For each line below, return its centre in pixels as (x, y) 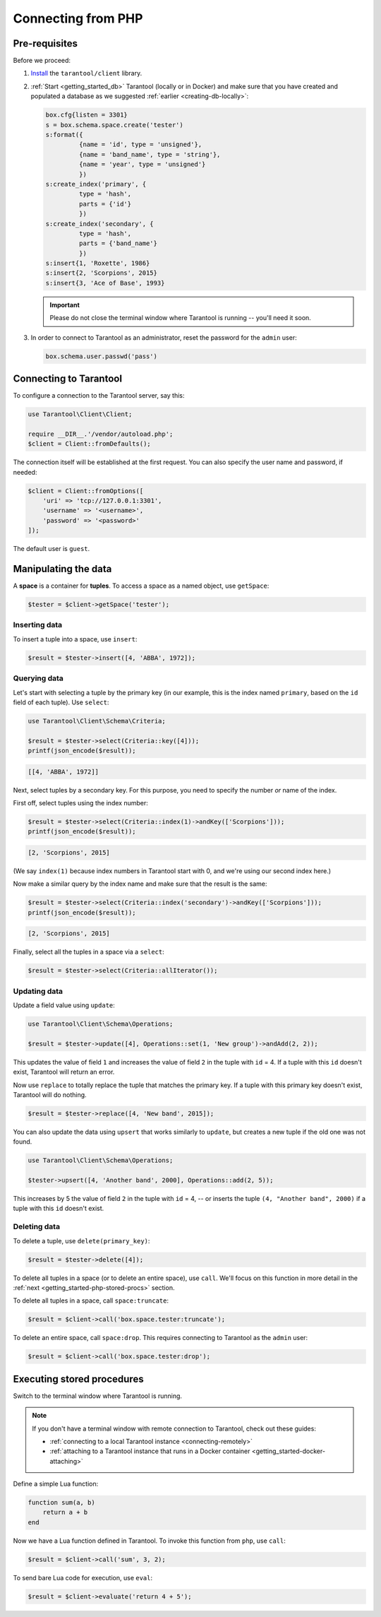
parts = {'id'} (105, 204)
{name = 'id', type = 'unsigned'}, (140, 144)
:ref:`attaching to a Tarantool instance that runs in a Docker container (150, 1451)
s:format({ (64, 135)
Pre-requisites (45, 43)
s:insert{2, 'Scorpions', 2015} (102, 273)
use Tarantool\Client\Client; (80, 414)
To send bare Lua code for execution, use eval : (83, 1577)
